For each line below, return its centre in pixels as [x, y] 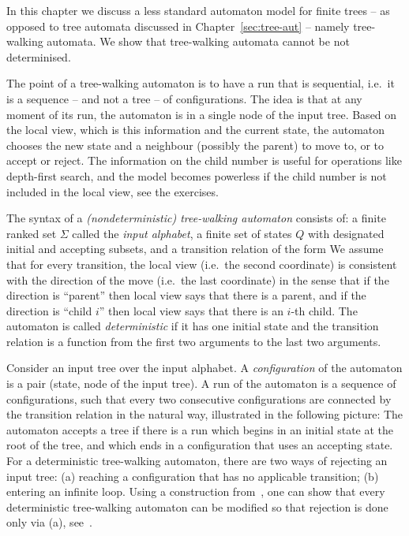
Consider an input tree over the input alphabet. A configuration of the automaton [204, 368]
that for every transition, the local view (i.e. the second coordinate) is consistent [202, 264]
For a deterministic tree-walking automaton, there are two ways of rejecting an [197, 461]
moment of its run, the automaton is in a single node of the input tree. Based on [202, 114]
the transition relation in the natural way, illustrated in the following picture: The [205, 414]
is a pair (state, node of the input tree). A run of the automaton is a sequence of [201, 383]
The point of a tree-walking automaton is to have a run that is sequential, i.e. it [201, 83]
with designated [346, 233]
